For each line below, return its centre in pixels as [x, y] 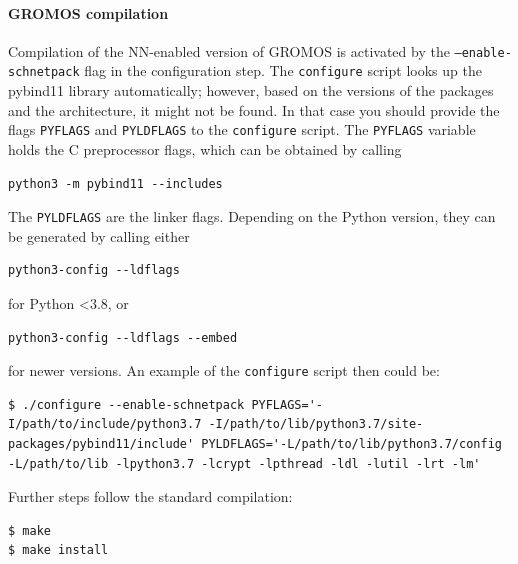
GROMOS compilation [88, 12]
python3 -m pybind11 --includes [115, 183]
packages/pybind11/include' [101, 444]
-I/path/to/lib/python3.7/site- [316, 424]
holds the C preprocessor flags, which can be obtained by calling [205, 148]
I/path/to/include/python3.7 [105, 424]
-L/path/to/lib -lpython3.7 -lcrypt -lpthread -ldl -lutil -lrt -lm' [244, 463]
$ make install [58, 550]
